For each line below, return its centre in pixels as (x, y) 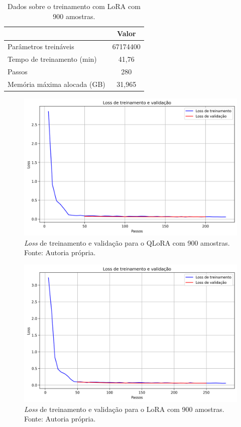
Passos (18, 71)
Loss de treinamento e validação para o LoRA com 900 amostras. (124, 409)
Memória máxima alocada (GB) (56, 84)
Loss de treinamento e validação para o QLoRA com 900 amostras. (127, 242)
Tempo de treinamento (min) (52, 59)
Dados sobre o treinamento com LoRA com (74, 6)
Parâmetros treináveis (41, 46)
